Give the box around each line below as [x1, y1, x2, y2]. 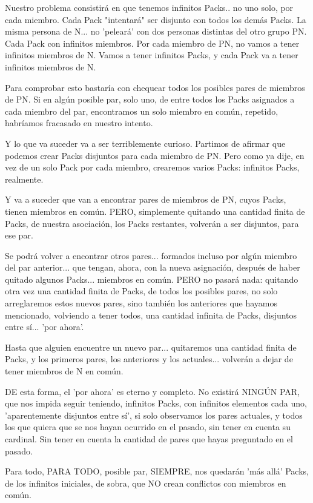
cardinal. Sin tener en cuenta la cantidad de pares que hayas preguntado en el [5, 433, 293, 445]
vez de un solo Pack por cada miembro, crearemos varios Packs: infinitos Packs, [5, 161, 300, 174]
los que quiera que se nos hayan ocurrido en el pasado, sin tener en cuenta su [5, 420, 291, 433]
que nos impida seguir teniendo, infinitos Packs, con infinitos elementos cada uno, [5, 397, 307, 410]
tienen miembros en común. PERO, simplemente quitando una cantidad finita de [5, 204, 305, 217]
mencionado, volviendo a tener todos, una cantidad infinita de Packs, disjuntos [5, 308, 297, 321]
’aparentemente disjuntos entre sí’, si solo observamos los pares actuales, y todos [5, 408, 303, 421]
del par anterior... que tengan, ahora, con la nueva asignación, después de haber [5, 261, 300, 274]
